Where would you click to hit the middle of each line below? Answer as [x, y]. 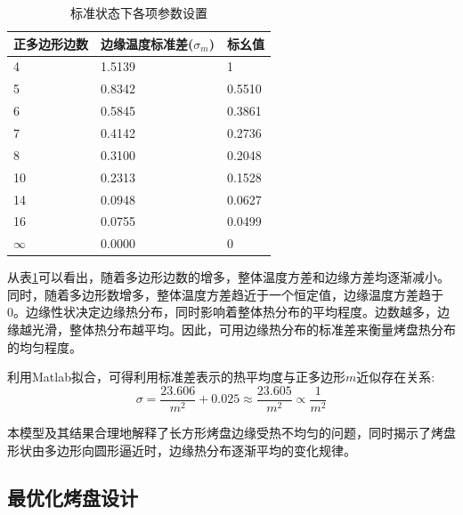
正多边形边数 [51, 43]
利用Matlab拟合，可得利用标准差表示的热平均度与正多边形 [176, 377]
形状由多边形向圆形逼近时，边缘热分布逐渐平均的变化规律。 [182, 450]
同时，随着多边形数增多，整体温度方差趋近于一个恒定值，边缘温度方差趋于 [225, 294]
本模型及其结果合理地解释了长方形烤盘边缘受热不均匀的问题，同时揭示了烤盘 [231, 432]
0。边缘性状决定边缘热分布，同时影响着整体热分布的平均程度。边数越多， [222, 312]
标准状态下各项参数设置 [138, 12]
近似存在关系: [396, 377]
